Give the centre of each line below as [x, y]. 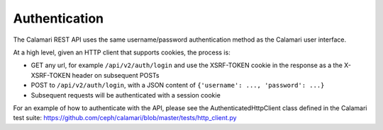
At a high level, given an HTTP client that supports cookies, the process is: [122, 52]
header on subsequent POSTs [116, 75]
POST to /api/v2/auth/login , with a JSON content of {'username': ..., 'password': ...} [178, 85]
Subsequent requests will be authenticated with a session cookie [126, 95]
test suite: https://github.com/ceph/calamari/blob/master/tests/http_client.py [125, 118]
